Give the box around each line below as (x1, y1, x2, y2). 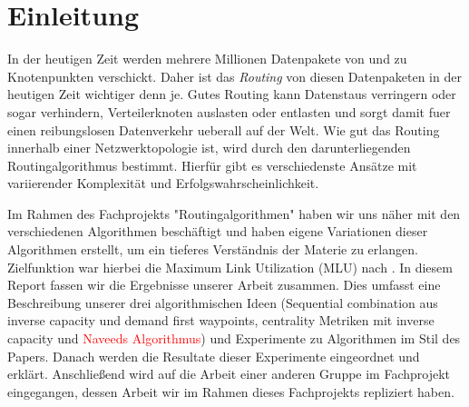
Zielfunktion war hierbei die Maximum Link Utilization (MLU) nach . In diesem (7, 257, 453, 276)
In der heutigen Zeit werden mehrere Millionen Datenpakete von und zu (7, 49, 407, 68)
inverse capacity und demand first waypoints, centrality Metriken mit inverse (7, 311, 435, 330)
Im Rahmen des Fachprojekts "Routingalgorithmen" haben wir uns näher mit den (7, 203, 461, 223)
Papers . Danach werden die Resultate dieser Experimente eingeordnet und (7, 346, 420, 365)
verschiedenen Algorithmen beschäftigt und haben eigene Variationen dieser (7, 222, 428, 241)
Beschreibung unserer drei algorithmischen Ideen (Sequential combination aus (7, 293, 438, 312)
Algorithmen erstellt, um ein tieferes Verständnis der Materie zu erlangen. (7, 240, 418, 259)
